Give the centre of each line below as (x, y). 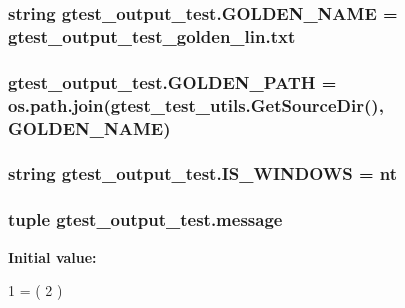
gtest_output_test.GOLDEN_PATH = (172, 81)
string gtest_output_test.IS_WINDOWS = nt (203, 173)
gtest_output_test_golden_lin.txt (152, 35)
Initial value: (52, 256)
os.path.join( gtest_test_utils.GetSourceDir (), (196, 104)
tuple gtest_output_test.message (145, 219)
